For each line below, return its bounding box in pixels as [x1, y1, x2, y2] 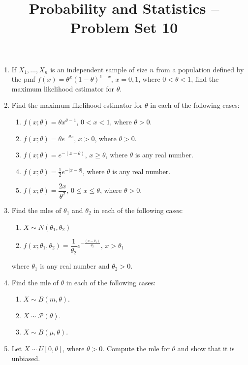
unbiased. [11, 353, 40, 363]
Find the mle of [11, 277, 59, 287]
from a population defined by [156, 64, 244, 74]
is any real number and [40, 261, 110, 271]
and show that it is [177, 343, 235, 354]
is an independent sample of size [50, 64, 148, 74]
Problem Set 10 [70, 17, 178, 37]
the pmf [11, 74, 35, 84]
